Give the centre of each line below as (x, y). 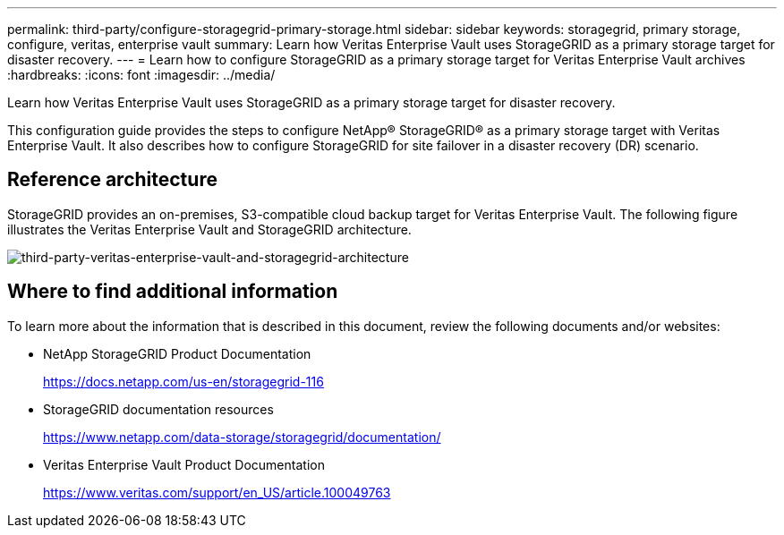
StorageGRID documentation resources (158, 409)
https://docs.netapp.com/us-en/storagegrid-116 (183, 381)
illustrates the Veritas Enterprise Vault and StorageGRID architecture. (209, 229)
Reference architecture (112, 180)
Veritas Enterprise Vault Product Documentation (184, 464)
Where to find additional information (173, 292)
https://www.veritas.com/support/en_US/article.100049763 (217, 492)
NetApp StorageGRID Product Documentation (177, 353)
